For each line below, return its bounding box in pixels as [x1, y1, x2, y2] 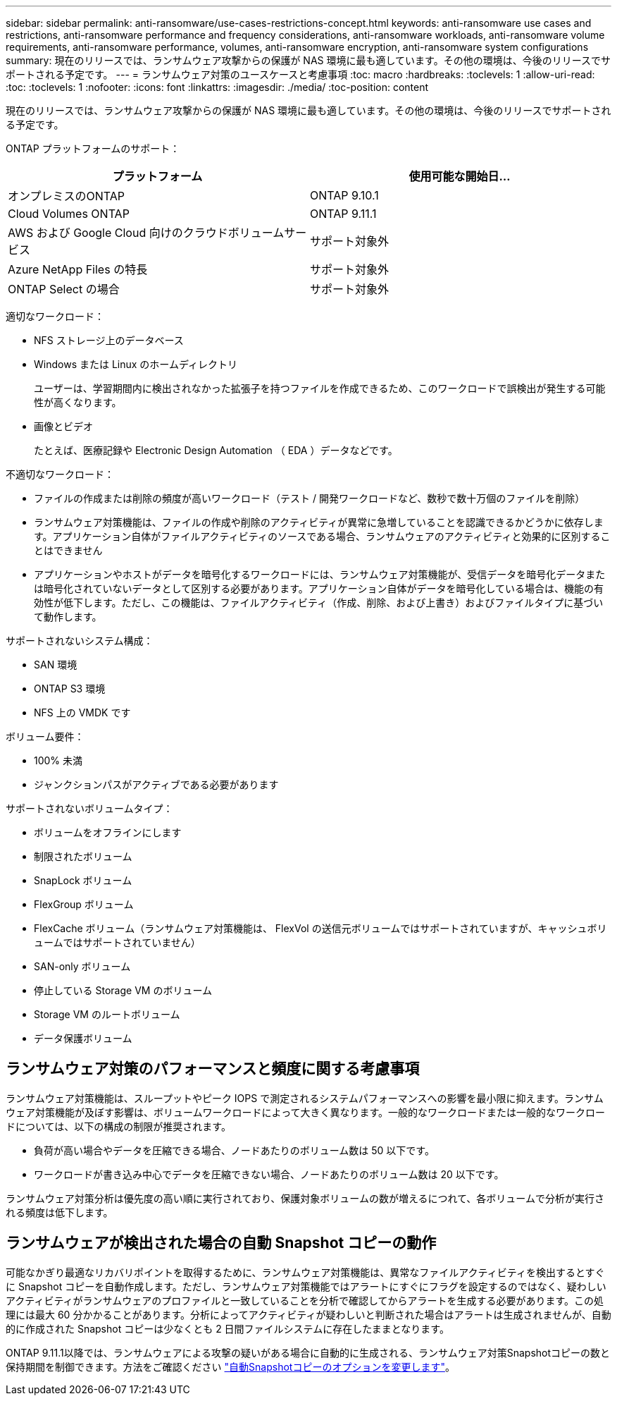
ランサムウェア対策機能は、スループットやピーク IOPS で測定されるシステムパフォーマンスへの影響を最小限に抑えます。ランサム [6, 1091, 604, 1104]
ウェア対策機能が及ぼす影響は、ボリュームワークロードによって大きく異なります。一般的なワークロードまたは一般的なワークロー [6, 1106, 606, 1118]
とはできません [34, 544, 103, 556]
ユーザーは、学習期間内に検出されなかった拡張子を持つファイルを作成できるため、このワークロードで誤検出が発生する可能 [34, 382, 606, 394]
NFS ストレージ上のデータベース [34, 334, 184, 346]
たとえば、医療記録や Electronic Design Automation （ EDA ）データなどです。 [34, 444, 398, 456]
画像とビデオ [34, 420, 93, 432]
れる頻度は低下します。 [6, 1206, 113, 1218]
